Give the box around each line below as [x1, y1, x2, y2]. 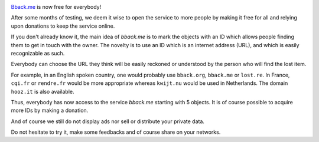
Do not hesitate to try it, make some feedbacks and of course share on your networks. [11, 128, 221, 136]
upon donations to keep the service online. [11, 22, 115, 29]
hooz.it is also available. [11, 88, 74, 95]
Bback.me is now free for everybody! [11, 4, 102, 10]
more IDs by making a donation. [11, 107, 89, 114]
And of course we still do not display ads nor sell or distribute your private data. [11, 118, 205, 125]
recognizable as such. [11, 49, 65, 57]
